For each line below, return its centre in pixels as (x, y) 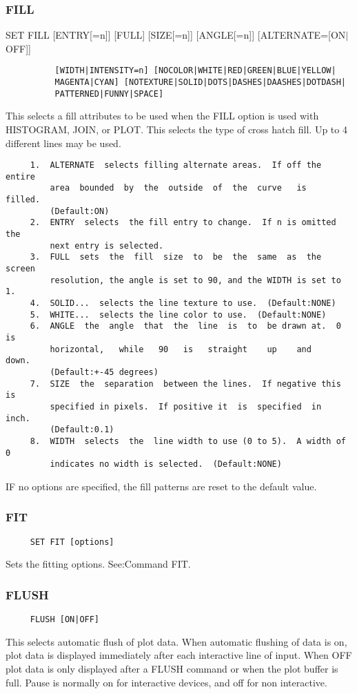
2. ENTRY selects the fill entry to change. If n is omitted (183, 223)
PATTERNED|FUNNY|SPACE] (109, 94)
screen (20, 269)
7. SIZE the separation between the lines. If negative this (185, 384)
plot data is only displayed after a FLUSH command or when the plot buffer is (172, 668)
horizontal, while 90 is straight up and (181, 349)
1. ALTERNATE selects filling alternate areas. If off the (176, 165)
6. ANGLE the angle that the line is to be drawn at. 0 (185, 326)
